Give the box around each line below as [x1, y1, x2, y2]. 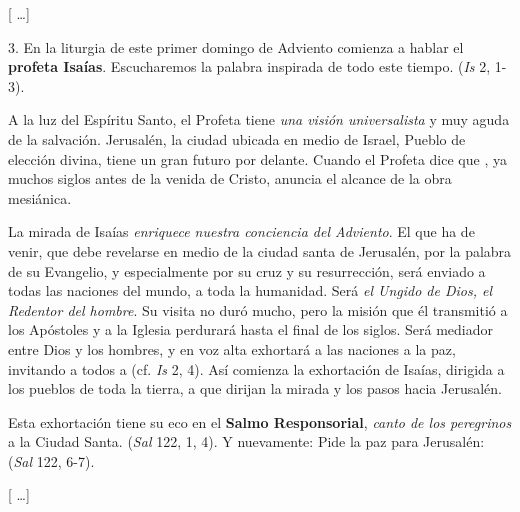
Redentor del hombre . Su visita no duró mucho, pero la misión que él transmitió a [8, 299, 508, 320]
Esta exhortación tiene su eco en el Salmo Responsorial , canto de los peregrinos [8, 411, 512, 432]
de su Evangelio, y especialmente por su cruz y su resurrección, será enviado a [8, 260, 486, 281]
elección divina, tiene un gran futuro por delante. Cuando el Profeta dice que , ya [8, 148, 507, 169]
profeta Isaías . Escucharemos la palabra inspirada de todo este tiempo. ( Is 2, [8, 56, 491, 77]
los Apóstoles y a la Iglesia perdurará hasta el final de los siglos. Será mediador [8, 319, 493, 340]
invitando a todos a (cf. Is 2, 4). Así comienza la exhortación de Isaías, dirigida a [8, 358, 505, 379]
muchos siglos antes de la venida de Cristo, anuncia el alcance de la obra [8, 168, 452, 189]
